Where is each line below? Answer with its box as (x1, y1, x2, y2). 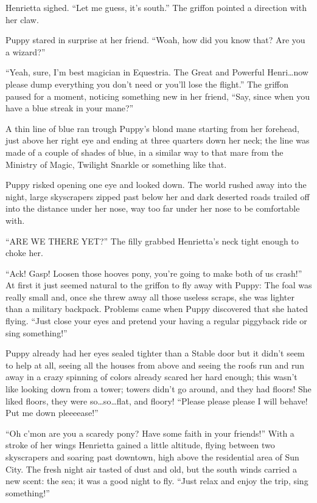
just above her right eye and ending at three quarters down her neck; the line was (5, 134, 310, 147)
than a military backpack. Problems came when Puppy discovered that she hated (5, 302, 308, 315)
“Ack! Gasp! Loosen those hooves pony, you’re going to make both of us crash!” (5, 266, 302, 279)
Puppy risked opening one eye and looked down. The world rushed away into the (5, 178, 307, 191)
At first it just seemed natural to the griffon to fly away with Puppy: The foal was (5, 279, 312, 291)
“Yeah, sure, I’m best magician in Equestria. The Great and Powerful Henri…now (5, 66, 308, 78)
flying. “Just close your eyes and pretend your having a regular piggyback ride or (5, 314, 307, 327)
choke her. (5, 246, 43, 259)
